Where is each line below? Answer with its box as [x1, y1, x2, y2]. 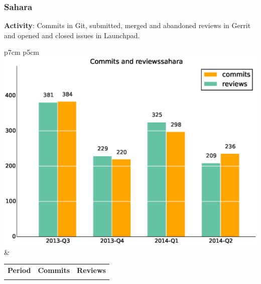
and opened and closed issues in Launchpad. [4, 30, 140, 40]
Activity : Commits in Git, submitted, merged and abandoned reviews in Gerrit [4, 20, 251, 31]
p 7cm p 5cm [4, 47, 40, 57]
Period [8, 265, 31, 275]
